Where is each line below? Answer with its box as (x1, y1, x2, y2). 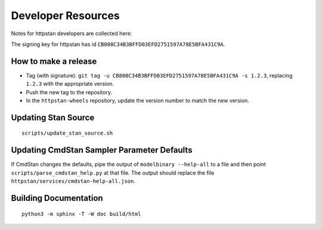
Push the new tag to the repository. (26, 88, 113, 95)
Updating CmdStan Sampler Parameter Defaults (11, 145, 193, 155)
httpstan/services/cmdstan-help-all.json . (11, 178, 135, 185)
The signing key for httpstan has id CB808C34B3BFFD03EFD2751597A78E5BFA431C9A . (11, 41, 225, 48)
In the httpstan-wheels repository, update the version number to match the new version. (26, 97, 250, 104)
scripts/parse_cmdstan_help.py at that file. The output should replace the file (11, 169, 215, 176)
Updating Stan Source (11, 112, 95, 122)
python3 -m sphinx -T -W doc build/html (21, 211, 141, 217)
